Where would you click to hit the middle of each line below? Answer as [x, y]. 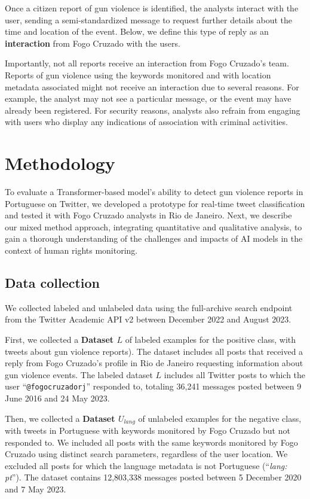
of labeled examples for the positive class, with [211, 340]
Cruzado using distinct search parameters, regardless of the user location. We [146, 454]
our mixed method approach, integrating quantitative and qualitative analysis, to [154, 226]
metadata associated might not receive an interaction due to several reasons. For [152, 86]
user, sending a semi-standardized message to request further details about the [149, 19]
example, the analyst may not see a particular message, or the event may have [148, 98]
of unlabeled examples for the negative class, [220, 418]
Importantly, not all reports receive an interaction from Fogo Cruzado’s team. [147, 63]
